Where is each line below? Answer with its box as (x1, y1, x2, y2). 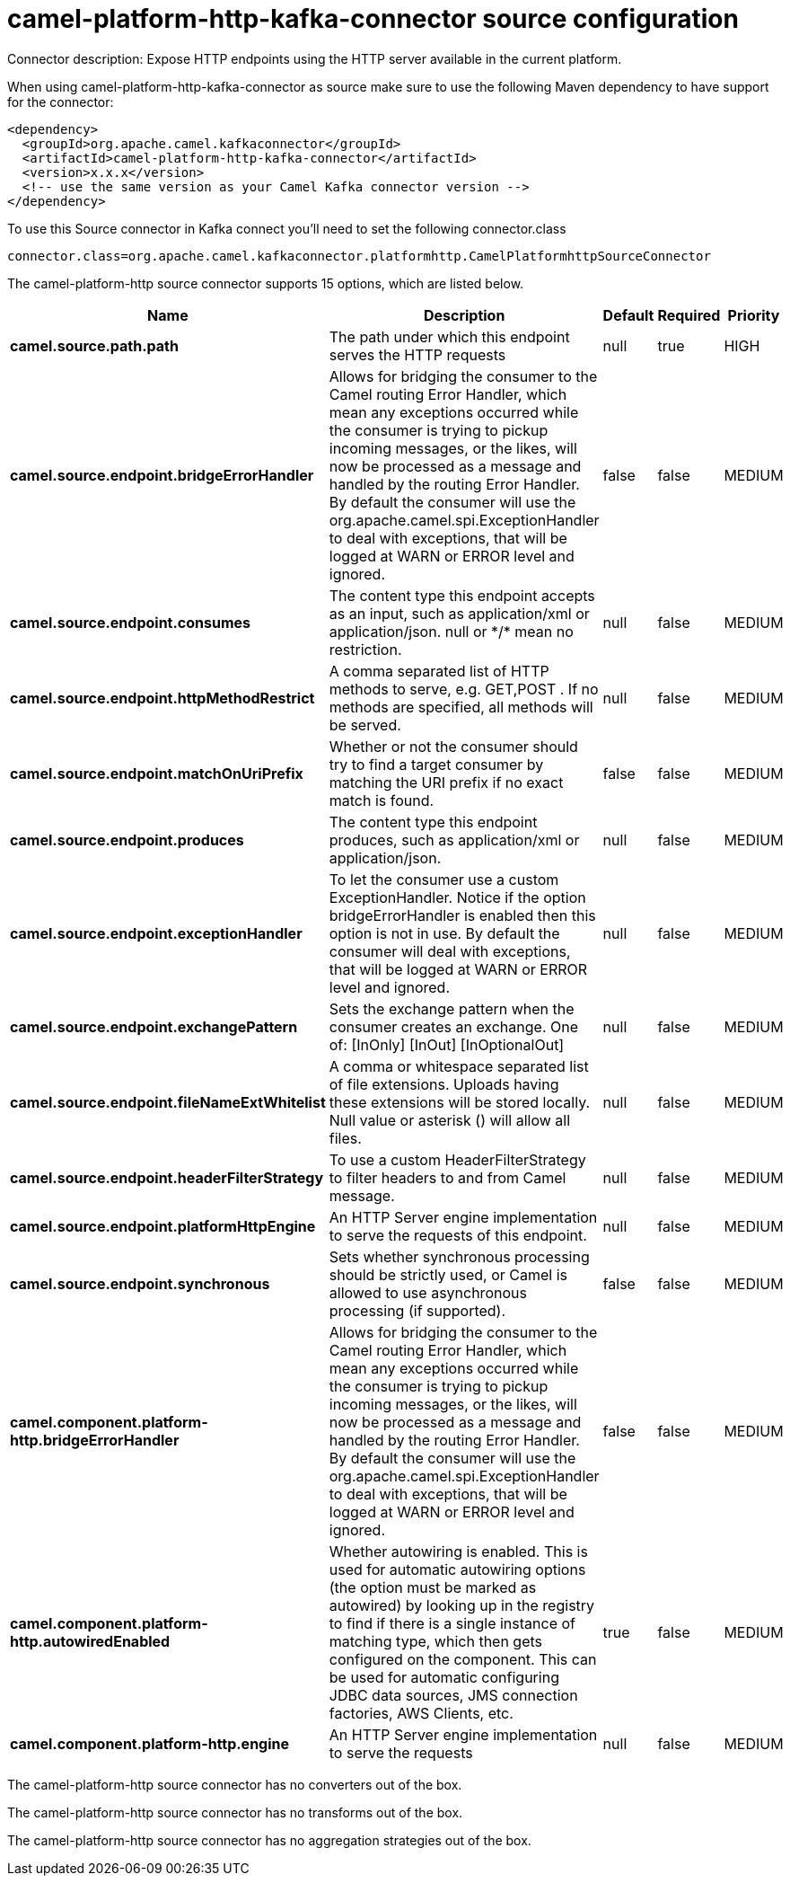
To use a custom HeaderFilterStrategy (329, 1150, 586, 1169)
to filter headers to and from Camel (329, 1168, 566, 1187)
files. (329, 1128, 362, 1147)
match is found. (329, 791, 434, 809)
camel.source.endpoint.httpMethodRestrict (10, 688, 315, 707)
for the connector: (7, 93, 114, 110)
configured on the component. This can (329, 1649, 597, 1668)
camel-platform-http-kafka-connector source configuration (7, 4, 739, 34)
